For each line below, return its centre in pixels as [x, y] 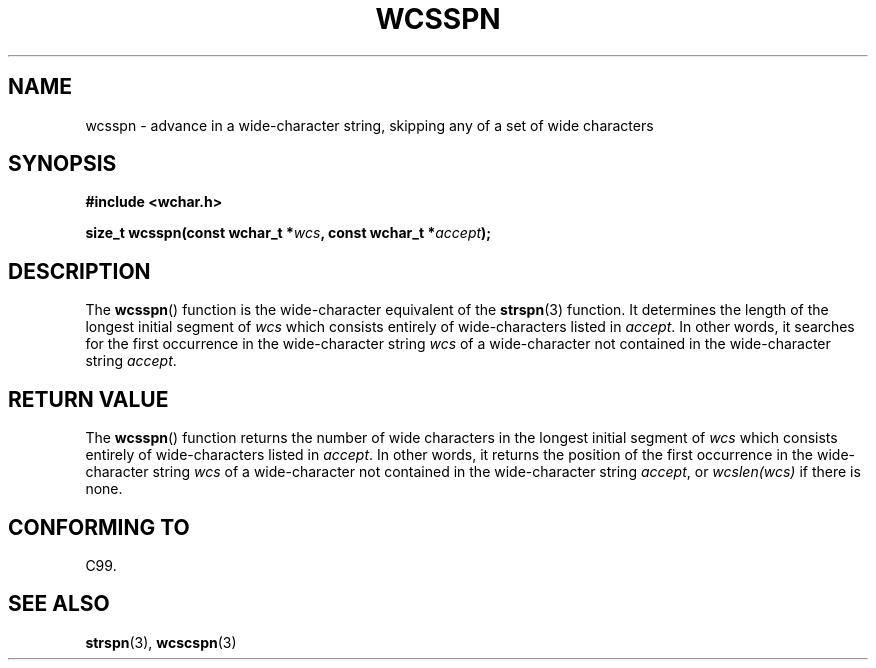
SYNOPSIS [62, 164]
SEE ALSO [59, 604]
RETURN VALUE [88, 399]
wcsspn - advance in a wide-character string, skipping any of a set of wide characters [369, 125]
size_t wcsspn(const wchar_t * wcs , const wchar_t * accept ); [288, 233]
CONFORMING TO [99, 527]
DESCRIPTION [79, 271]
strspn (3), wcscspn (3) [161, 642]
